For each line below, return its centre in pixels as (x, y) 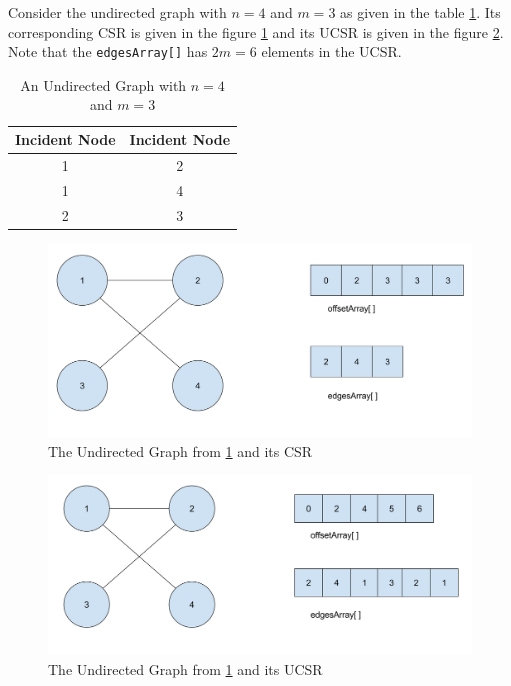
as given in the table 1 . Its (420, 12)
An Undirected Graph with (103, 84)
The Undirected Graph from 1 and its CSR (180, 450)
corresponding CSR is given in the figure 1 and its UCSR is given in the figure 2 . (256, 31)
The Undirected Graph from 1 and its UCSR (185, 668)
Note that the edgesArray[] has (108, 51)
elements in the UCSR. (331, 51)
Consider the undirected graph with (117, 12)
